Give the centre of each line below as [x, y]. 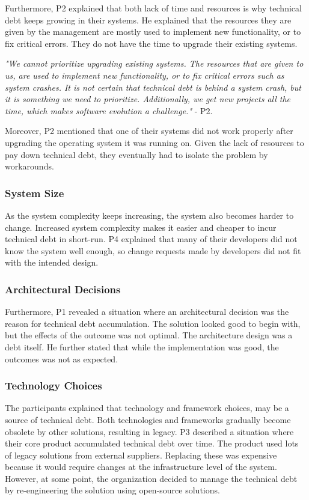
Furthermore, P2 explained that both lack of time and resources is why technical [153, 8]
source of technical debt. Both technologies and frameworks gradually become [148, 419]
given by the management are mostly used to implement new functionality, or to [153, 32]
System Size [35, 193]
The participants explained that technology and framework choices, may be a [147, 408]
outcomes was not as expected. [62, 358]
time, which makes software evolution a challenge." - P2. [109, 110]
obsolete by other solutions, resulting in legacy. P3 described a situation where [149, 431]
